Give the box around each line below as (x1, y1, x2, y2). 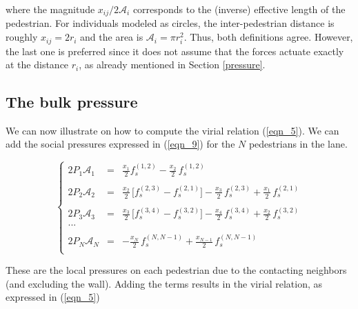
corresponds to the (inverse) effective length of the (132, 2, 346, 16)
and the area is (80, 30, 143, 44)
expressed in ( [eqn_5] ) (6, 290, 100, 304)
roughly (6, 30, 38, 44)
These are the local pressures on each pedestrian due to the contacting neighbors (6, 263, 347, 277)
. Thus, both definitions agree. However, (183, 30, 353, 44)
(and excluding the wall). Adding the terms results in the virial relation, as (6, 276, 322, 290)
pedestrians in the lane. (248, 137, 348, 151)
